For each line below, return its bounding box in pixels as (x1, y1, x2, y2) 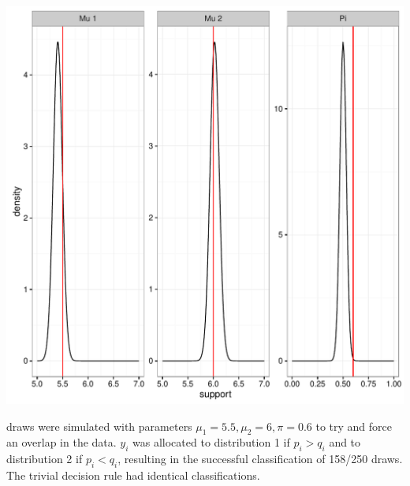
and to (329, 434, 361, 450)
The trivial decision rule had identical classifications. (6, 466, 260, 483)
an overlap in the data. (6, 434, 117, 450)
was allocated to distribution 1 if (132, 434, 290, 450)
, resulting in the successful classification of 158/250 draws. (117, 450, 403, 467)
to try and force (315, 417, 393, 434)
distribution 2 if (6, 450, 83, 467)
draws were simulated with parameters (6, 417, 192, 434)
